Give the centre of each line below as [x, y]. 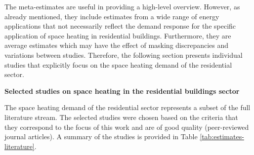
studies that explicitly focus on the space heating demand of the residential [118, 64]
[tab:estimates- [222, 136]
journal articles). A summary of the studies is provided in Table [101, 136]
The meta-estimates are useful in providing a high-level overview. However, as [122, 6]
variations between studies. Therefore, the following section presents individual [124, 55]
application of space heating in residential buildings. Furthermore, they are [118, 35]
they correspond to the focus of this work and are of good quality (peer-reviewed [127, 127]
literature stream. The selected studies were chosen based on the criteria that [121, 117]
